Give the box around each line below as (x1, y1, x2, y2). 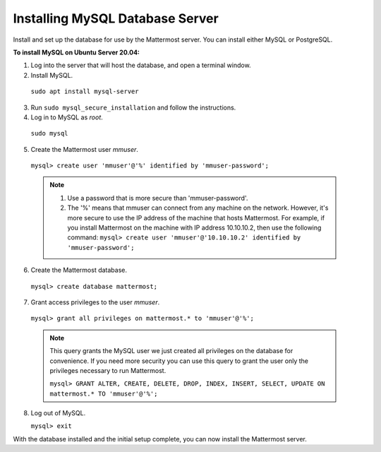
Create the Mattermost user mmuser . (30, 145, 139, 153)
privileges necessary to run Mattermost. (49, 366, 167, 374)
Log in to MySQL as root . (30, 113, 104, 121)
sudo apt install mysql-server (30, 88, 139, 95)
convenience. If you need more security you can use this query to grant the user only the (49, 357, 309, 365)
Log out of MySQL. (30, 409, 86, 417)
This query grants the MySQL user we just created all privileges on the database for (49, 347, 294, 355)
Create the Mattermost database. (30, 266, 127, 275)
